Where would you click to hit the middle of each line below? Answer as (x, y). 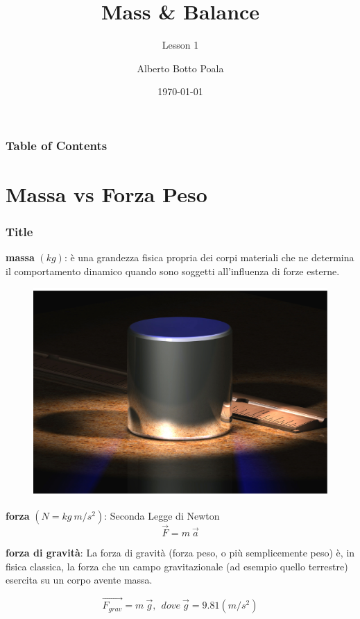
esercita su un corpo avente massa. (79, 580)
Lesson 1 (180, 45)
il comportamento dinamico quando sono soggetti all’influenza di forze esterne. (173, 271)
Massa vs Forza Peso (106, 194)
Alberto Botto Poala (180, 68)
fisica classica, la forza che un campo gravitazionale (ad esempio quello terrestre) (177, 566)
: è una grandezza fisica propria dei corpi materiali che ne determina (209, 257)
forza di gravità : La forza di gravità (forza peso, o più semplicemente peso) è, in (180, 553)
